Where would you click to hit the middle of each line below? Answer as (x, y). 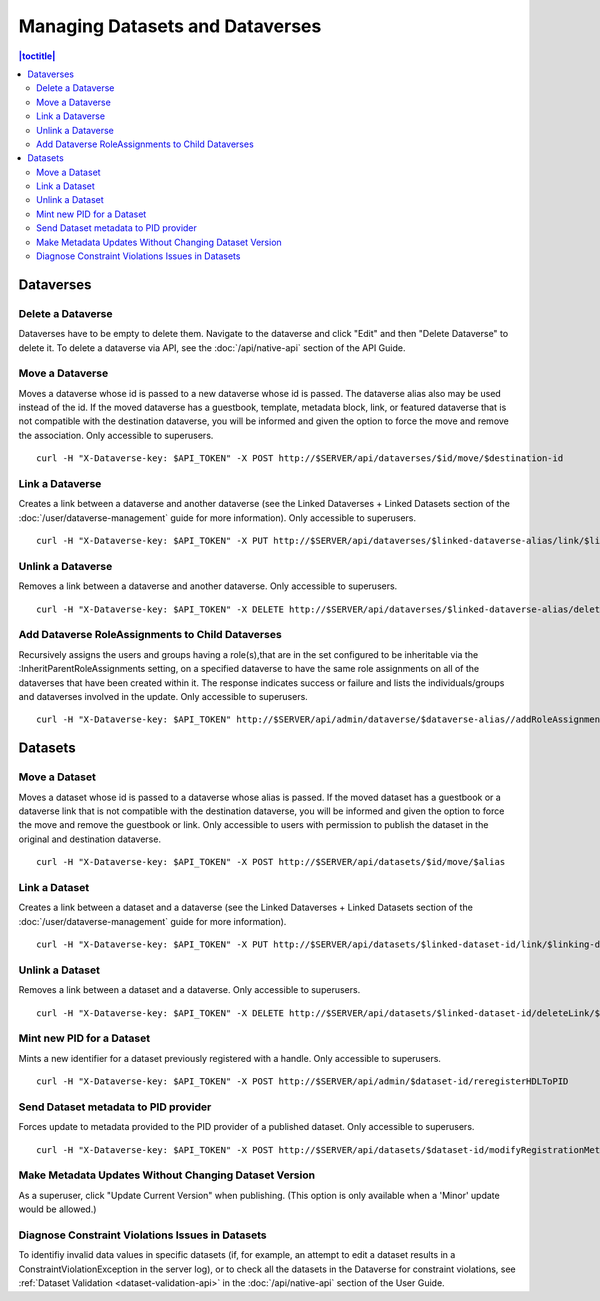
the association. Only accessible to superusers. (116, 435)
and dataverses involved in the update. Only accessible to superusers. (163, 697)
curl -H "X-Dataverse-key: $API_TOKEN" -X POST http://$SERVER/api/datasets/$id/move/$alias (271, 862)
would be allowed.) (57, 1209)
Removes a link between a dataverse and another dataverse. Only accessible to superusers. (208, 586)
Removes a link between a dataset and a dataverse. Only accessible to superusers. (189, 990)
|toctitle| (37, 56)
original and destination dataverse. (90, 839)
